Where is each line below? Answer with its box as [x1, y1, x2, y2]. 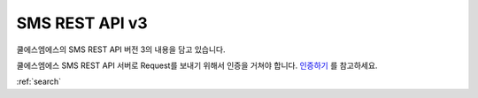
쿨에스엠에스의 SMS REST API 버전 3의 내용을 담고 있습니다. [16, 44, 226, 55]
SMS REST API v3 [16, 13, 148, 33]
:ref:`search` [16, 76, 62, 87]
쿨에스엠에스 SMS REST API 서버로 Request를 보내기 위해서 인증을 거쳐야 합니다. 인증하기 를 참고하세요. [16, 60, 378, 71]
